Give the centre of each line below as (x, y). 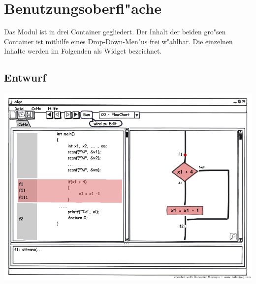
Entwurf (25, 77)
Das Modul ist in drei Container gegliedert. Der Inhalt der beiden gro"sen (115, 32)
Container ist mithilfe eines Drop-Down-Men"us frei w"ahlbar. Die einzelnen (118, 41)
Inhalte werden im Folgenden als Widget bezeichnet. (83, 51)
